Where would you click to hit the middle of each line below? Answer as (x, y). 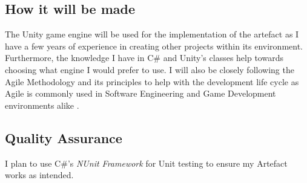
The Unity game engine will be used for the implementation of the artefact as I (152, 34)
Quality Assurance (64, 137)
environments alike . (42, 105)
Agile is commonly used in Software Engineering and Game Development (140, 93)
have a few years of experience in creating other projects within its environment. (154, 46)
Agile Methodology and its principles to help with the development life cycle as (152, 81)
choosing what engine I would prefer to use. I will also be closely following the (150, 69)
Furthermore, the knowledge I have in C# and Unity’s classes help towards (144, 58)
